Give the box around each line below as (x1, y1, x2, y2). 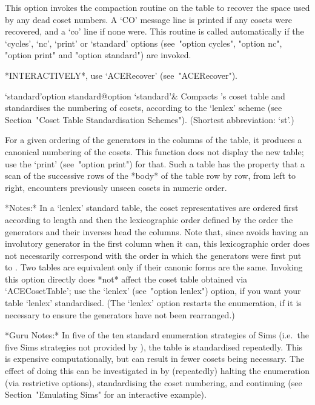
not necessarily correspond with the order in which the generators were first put (5, 249, 302, 261)
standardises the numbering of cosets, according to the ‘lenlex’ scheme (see (5, 101, 282, 114)
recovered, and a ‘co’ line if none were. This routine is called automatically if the (5, 25, 304, 38)
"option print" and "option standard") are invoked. (5, 49, 191, 61)
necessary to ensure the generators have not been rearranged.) (5, 308, 235, 321)
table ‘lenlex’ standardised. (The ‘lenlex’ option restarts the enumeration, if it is (5, 296, 302, 309)
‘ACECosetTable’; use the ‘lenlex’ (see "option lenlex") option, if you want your (5, 284, 301, 297)
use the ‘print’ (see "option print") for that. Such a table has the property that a (5, 157, 305, 170)
